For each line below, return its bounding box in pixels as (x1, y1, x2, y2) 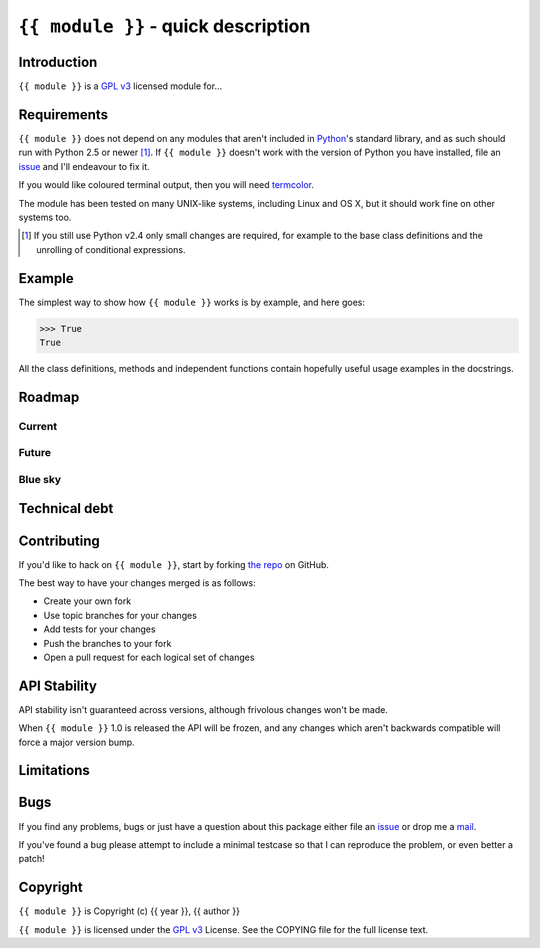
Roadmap (18, 388, 80, 405)
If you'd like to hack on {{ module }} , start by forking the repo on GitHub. (18, 558, 330, 570)
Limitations (18, 762, 90, 779)
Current (18, 419, 58, 433)
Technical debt (18, 500, 114, 517)
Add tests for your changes (43, 623, 156, 635)
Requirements (18, 106, 109, 123)
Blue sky (18, 472, 62, 486)
